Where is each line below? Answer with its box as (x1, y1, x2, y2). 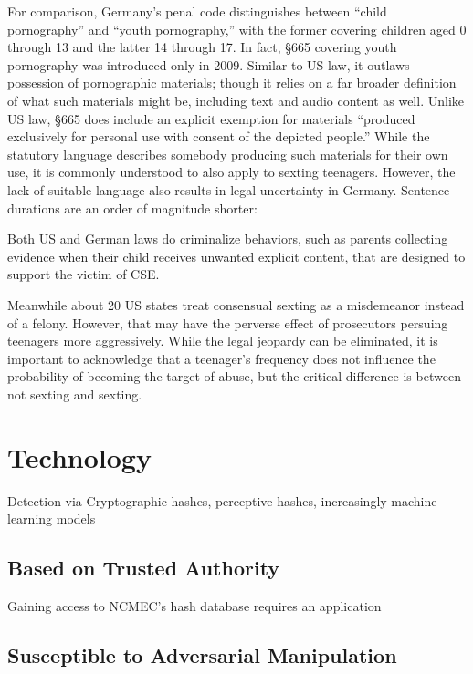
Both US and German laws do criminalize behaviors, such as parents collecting (7, 229, 448, 248)
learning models (7, 509, 96, 528)
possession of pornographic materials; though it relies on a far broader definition (7, 73, 457, 92)
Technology (7, 438, 152, 475)
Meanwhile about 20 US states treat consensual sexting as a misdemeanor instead (7, 295, 465, 314)
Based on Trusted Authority (7, 554, 280, 582)
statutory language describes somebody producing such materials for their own (7, 144, 448, 163)
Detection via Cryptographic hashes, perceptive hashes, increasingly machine (7, 491, 437, 510)
